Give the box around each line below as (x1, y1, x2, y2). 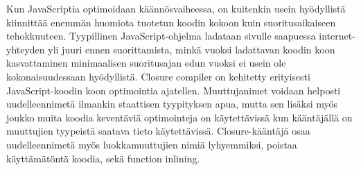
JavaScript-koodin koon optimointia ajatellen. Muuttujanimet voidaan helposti (6, 83, 341, 97)
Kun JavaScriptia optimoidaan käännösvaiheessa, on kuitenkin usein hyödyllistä (6, 1, 346, 15)
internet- (319, 28, 355, 43)
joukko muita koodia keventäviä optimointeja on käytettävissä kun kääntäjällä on (6, 110, 353, 124)
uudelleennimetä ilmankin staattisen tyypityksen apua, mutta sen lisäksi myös (6, 96, 338, 111)
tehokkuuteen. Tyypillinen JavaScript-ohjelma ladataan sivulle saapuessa (6, 28, 316, 43)
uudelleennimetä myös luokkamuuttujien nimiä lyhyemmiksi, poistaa (6, 137, 297, 151)
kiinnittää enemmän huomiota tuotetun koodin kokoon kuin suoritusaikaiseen (6, 15, 336, 29)
